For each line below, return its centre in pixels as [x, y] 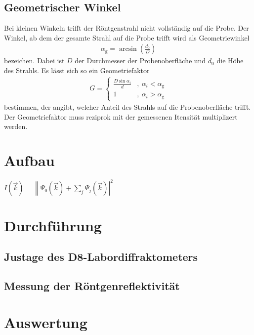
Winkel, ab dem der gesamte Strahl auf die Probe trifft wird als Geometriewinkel [127, 37]
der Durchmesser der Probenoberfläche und [140, 61]
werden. [16, 126]
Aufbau [29, 160]
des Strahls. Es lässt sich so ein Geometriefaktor [77, 70]
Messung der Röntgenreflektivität [92, 286]
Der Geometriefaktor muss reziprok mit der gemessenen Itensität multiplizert [121, 116]
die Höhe [230, 61]
